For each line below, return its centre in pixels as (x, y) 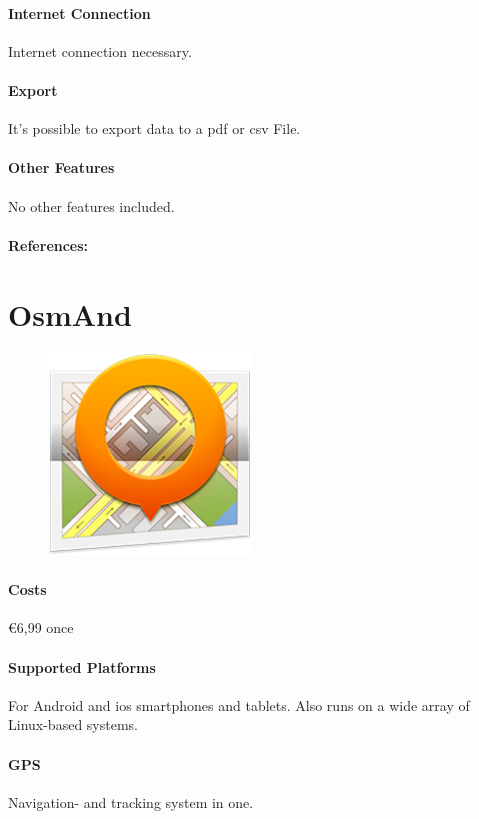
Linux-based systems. (73, 724)
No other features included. (91, 205)
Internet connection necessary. (100, 50)
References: (48, 244)
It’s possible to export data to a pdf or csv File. (154, 128)
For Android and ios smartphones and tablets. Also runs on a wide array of (239, 704)
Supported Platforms (82, 666)
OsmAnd (70, 313)
